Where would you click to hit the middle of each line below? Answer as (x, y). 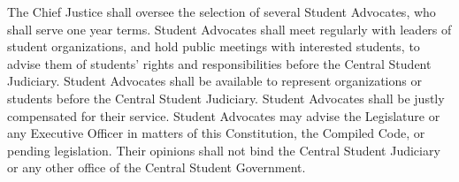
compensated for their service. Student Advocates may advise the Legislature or (224, 115)
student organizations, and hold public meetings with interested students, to (214, 46)
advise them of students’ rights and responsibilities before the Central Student (219, 63)
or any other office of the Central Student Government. (157, 167)
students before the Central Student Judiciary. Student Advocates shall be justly (226, 98)
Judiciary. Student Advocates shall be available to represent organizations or (214, 81)
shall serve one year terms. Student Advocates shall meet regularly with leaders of (229, 29)
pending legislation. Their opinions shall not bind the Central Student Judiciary (224, 150)
